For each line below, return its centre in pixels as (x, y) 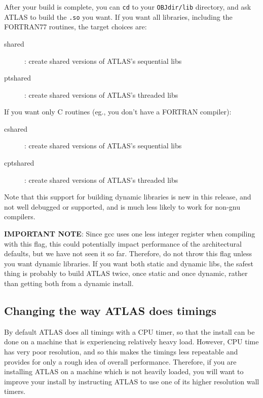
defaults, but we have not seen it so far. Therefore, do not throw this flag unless (128, 253)
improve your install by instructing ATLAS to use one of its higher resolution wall (132, 381)
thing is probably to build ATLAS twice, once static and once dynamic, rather (126, 273)
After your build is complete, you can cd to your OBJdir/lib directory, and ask (128, 7)
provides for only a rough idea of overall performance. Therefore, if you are (120, 361)
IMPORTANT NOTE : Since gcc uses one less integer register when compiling (130, 234)
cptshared (19, 163)
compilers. (20, 216)
